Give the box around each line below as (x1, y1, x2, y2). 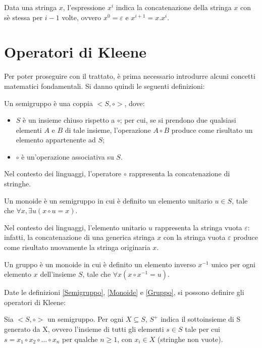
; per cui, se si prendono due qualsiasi (120, 115, 236, 125)
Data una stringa (4, 2, 57, 12)
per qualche (62, 333, 98, 344)
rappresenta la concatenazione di (129, 168, 230, 179)
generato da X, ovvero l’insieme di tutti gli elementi (4, 324, 164, 334)
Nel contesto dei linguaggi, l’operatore (4, 168, 122, 179)
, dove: (124, 97, 145, 108)
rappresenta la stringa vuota (154, 222, 242, 232)
